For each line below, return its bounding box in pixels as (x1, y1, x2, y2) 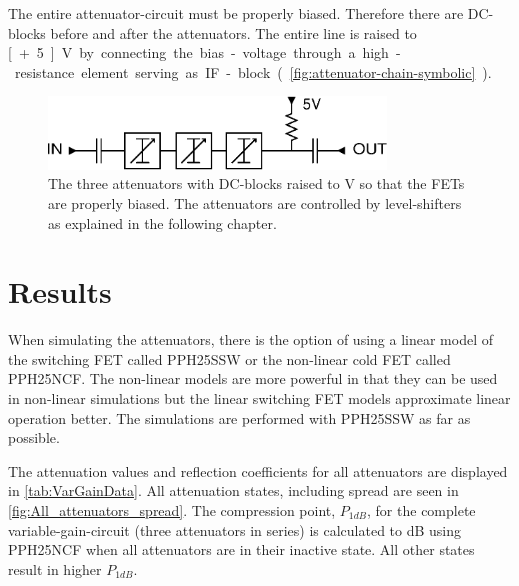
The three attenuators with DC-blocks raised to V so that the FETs (48, 173, 465, 194)
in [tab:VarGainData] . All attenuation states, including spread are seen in (8, 480, 459, 501)
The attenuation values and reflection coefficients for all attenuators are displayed (8, 460, 508, 481)
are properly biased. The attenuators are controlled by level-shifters (48, 192, 462, 213)
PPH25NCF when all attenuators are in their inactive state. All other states (8, 539, 475, 560)
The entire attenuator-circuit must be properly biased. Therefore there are (8, 3, 464, 23)
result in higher (8, 558, 102, 579)
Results (8, 271, 112, 312)
